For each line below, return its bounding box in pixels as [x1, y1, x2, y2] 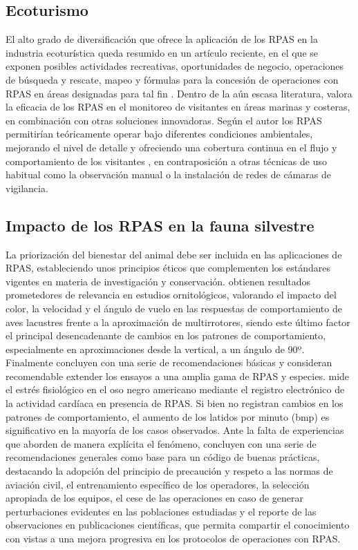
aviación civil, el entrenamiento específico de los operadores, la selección [6, 477, 310, 491]
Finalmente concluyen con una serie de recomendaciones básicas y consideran [6, 355, 332, 370]
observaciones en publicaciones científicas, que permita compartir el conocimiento [6, 518, 350, 532]
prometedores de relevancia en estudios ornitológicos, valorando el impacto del [6, 287, 337, 302]
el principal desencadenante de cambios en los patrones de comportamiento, [6, 328, 326, 343]
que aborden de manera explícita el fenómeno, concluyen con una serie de [6, 436, 317, 451]
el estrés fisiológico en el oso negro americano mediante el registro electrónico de [6, 382, 345, 397]
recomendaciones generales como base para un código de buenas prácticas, [6, 450, 320, 464]
